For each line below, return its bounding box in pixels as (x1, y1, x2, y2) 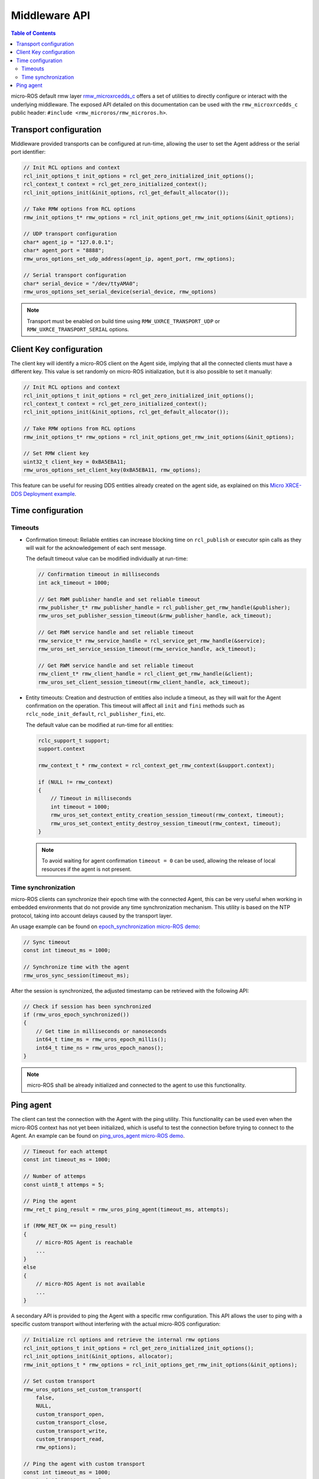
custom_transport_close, (35, 1419, 108, 1426)
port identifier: (11, 148, 46, 156)
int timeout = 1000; (50, 803, 110, 810)
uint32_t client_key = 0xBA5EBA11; (23, 458, 126, 465)
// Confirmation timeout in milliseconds (38, 571, 160, 578)
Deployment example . (23, 490, 77, 497)
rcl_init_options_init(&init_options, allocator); (23, 1353, 174, 1360)
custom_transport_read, (35, 1436, 105, 1443)
